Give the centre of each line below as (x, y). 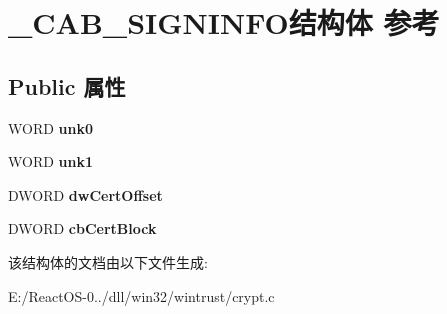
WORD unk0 (51, 127)
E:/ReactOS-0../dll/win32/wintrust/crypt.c (141, 295)
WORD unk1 (51, 161)
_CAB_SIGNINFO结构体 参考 (224, 22)
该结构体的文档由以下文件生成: (108, 261)
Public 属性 (67, 85)
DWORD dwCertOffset (85, 194)
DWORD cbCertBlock (82, 228)
